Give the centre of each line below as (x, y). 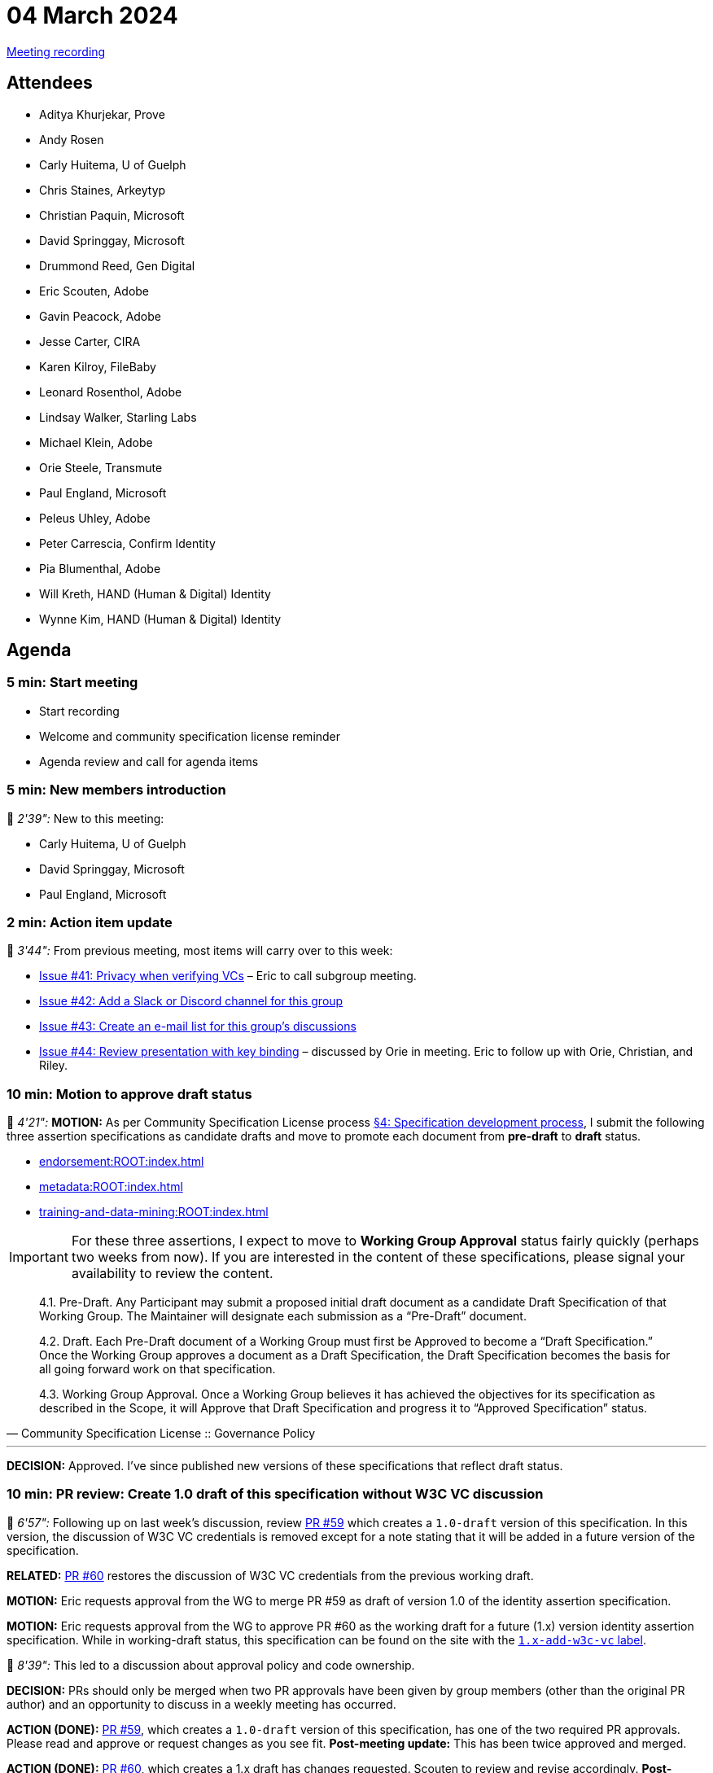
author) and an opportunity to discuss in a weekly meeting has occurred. (201, 1704)
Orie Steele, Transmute (101, 467)
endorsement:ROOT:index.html (122, 1162)
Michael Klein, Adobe (96, 442)
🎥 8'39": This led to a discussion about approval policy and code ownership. (211, 1665)
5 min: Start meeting (72, 683)
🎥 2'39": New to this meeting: (85, 818)
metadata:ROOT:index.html (111, 1187)
